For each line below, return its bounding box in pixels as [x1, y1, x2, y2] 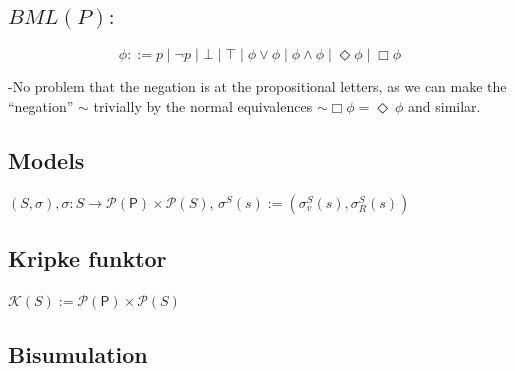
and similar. [408, 95, 481, 116]
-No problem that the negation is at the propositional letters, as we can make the [8, 76, 507, 97]
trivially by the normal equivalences [93, 95, 313, 116]
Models [8, 144, 85, 175]
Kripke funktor [8, 242, 167, 273]
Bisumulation [8, 338, 148, 369]
